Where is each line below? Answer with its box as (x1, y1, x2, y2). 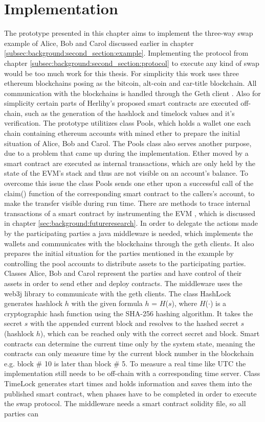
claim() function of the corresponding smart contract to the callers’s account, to (4, 187, 255, 198)
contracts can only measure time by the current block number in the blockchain (4, 348, 254, 359)
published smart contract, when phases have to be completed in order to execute (4, 388, 257, 398)
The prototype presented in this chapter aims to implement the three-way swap (4, 28, 253, 38)
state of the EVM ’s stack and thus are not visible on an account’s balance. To (4, 168, 249, 178)
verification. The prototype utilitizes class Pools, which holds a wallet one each (4, 118, 251, 128)
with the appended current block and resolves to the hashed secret (30, 318, 238, 329)
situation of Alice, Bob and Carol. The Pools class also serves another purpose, (4, 137, 252, 148)
